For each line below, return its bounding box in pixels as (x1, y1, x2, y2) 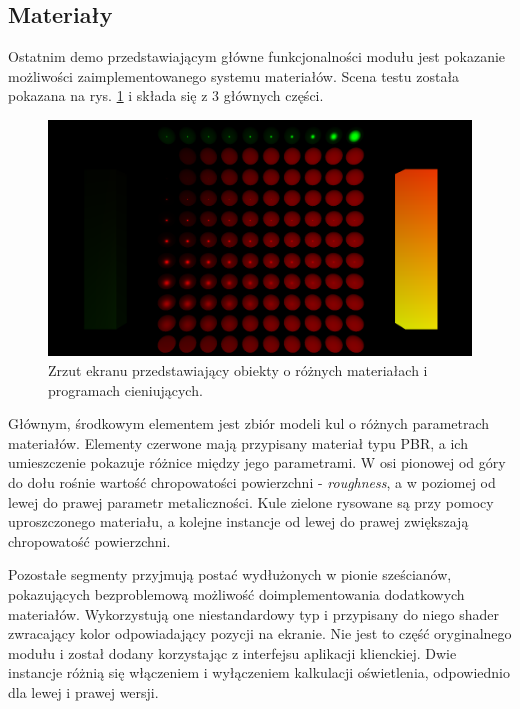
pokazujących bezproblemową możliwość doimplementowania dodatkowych (8, 583, 465, 604)
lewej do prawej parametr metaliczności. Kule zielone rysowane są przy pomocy (8, 491, 494, 512)
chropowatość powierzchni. (8, 530, 171, 551)
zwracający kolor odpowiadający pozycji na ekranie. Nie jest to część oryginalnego (8, 623, 512, 644)
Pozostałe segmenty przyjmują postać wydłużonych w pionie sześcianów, (8, 564, 452, 585)
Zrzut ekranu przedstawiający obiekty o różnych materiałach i (48, 360, 428, 380)
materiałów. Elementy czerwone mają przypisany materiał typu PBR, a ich (8, 432, 468, 453)
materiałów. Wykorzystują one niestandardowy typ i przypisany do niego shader (8, 603, 499, 624)
